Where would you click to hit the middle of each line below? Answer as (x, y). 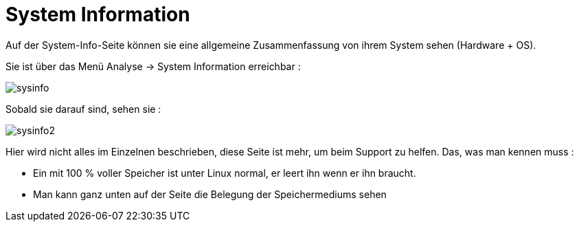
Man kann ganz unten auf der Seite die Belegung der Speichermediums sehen (210, 194)
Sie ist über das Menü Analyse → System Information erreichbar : (153, 66)
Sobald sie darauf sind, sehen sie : (83, 109)
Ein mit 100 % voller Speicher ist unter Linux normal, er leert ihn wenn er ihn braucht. (225, 173)
